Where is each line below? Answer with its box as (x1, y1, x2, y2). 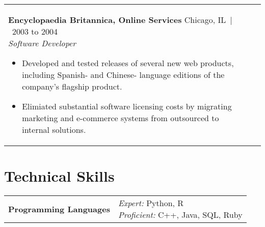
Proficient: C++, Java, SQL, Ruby (118, 209, 243, 221)
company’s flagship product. (22, 80, 122, 92)
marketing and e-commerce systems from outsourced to (22, 112, 219, 124)
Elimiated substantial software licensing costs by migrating (22, 100, 232, 112)
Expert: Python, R (118, 197, 184, 209)
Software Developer (8, 37, 76, 49)
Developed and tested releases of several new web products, (22, 57, 234, 69)
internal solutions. (22, 124, 86, 135)
